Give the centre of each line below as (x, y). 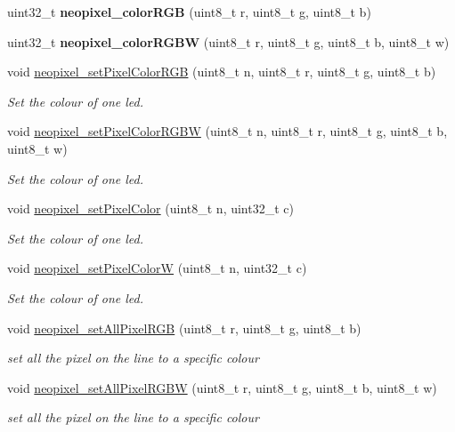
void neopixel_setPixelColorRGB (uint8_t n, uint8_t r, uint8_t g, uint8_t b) (222, 72)
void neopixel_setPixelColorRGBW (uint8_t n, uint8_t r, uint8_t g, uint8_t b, (227, 131)
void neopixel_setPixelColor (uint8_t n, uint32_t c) (150, 208)
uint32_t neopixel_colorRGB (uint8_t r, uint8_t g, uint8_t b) (189, 12)
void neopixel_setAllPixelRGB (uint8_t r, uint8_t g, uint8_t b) (184, 328)
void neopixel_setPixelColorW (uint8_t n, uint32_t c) (157, 268)
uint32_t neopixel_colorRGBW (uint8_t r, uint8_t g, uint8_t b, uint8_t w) (228, 41)
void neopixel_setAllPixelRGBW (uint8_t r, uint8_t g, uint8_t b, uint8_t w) (222, 387)
